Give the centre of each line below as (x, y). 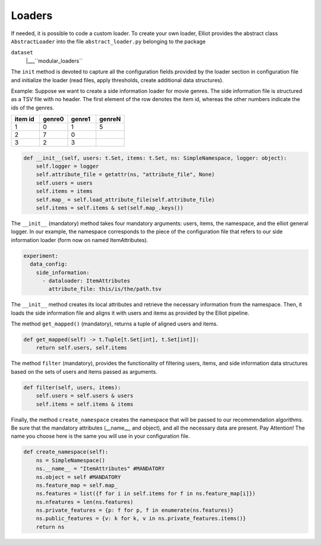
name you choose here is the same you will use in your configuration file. (100, 436)
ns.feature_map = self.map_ (77, 485)
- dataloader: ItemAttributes (86, 281)
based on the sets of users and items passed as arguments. (84, 371)
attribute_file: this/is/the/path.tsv (105, 289)
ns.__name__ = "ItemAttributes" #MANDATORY (100, 469)
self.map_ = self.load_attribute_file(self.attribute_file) (125, 200)
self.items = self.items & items (85, 404)
